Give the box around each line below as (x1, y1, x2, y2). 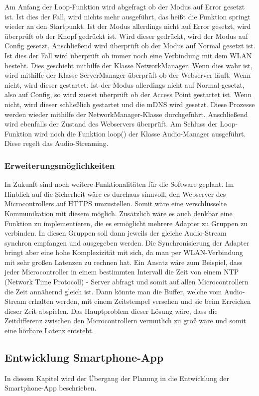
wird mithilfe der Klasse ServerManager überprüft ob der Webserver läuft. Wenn (4, 70, 251, 80)
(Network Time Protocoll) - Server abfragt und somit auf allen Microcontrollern (4, 276, 249, 287)
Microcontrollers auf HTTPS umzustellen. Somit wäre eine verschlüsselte (4, 198, 227, 209)
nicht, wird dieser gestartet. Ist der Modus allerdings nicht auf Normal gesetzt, (4, 79, 245, 90)
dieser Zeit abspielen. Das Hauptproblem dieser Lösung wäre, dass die (4, 305, 218, 316)
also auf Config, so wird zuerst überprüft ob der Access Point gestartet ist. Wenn (4, 89, 252, 100)
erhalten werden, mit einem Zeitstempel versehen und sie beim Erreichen (28, 296, 251, 306)
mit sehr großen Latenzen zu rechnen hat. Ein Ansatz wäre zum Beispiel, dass (4, 257, 243, 267)
